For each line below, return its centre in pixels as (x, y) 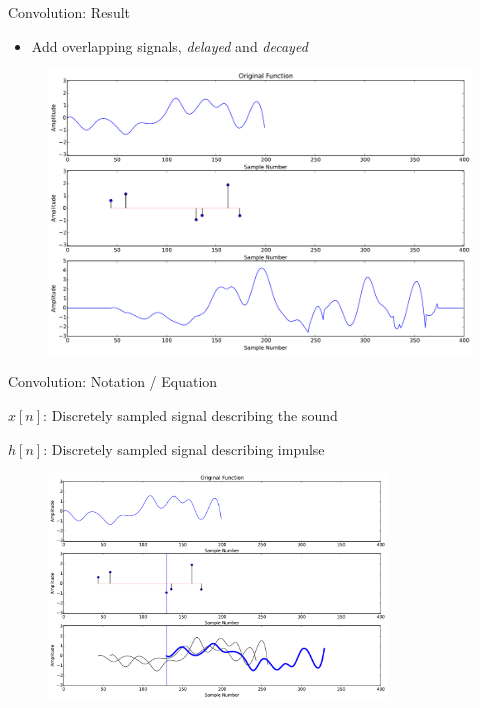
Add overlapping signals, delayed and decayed (169, 45)
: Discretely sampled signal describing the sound (190, 415)
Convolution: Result (69, 12)
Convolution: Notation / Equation (113, 381)
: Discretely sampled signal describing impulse (184, 448)
